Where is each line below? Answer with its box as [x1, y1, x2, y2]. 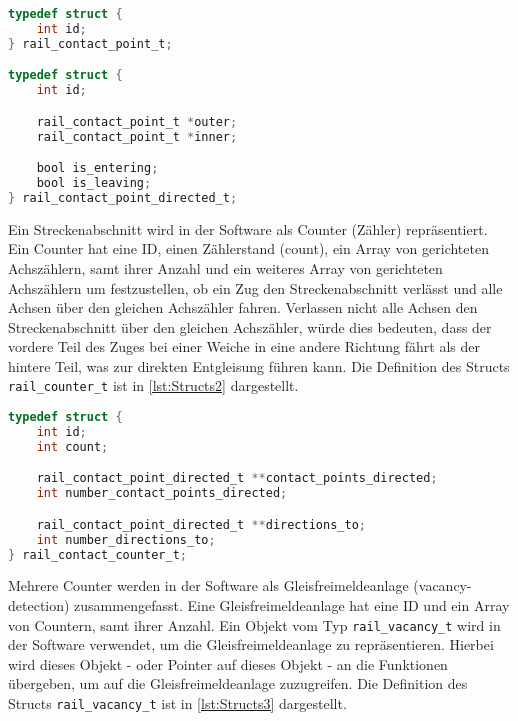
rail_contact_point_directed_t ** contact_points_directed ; [36, 471, 438, 486]
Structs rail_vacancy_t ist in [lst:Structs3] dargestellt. [8, 693, 347, 714]
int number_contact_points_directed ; [36, 486, 288, 501]
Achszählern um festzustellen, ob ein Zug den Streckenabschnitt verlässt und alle [8, 277, 503, 298]
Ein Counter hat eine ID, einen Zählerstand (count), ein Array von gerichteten [8, 238, 489, 259]
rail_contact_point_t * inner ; [36, 129, 238, 144]
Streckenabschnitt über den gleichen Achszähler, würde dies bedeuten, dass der [8, 316, 492, 337]
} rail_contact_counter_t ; [8, 547, 187, 562]
